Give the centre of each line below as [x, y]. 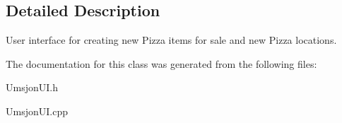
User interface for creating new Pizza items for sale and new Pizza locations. [171, 40]
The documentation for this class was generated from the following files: [161, 63]
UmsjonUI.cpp [37, 111]
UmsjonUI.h [32, 87]
